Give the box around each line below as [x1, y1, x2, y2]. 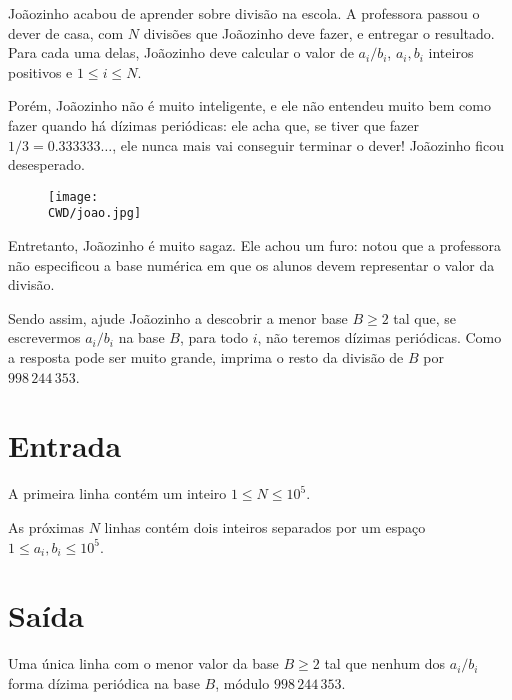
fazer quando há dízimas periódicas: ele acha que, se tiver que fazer [8, 114, 420, 135]
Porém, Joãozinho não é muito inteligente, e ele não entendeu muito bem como [8, 95, 491, 116]
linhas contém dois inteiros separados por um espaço [104, 516, 426, 537]
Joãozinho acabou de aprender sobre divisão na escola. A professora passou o [8, 3, 480, 23]
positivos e [8, 61, 73, 82]
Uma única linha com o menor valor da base [8, 653, 279, 674]
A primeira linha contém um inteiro [8, 483, 227, 504]
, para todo [179, 327, 249, 348]
